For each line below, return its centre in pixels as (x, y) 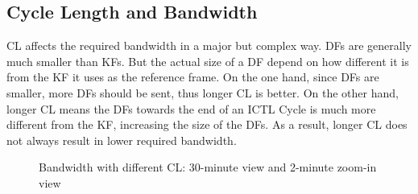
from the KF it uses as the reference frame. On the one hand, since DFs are (193, 77)
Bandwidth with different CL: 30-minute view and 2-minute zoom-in (208, 167)
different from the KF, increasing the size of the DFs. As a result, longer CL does (207, 124)
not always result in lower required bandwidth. (122, 140)
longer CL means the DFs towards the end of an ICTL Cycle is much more (191, 108)
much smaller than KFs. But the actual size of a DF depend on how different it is (208, 61)
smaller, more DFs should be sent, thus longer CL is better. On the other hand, (203, 92)
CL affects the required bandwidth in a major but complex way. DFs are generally (209, 45)
